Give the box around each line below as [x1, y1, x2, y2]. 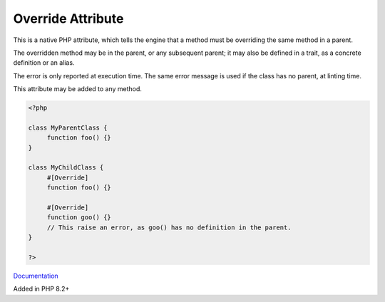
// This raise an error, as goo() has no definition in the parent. [46, 223, 292, 231]
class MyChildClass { [28, 164, 104, 172]
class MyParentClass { [28, 123, 108, 132]
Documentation [13, 271, 58, 280]
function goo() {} [46, 214, 112, 222]
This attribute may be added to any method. [13, 85, 143, 93]
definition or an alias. [13, 58, 75, 67]
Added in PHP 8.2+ [13, 285, 70, 293]
